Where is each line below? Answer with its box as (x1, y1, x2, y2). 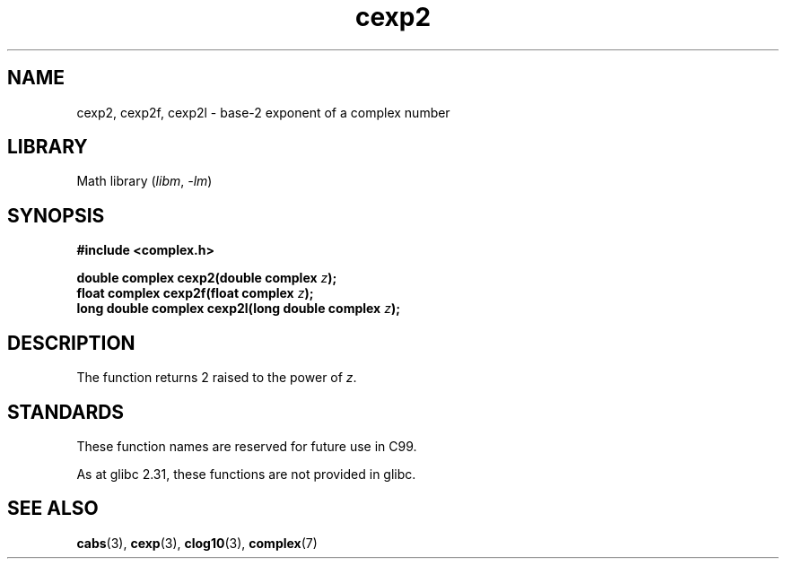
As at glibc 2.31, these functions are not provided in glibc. (76, 466, 416, 482)
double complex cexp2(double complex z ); (76, 270, 337, 286)
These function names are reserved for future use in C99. (76, 438, 417, 454)
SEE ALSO (7, 497, 99, 520)
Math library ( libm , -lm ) (76, 173, 213, 189)
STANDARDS (7, 400, 125, 423)
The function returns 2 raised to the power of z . (76, 370, 357, 386)
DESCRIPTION (7, 331, 135, 354)
